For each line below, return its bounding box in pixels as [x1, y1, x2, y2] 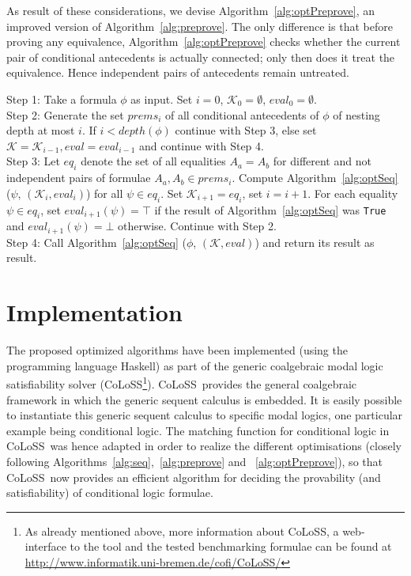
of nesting [333, 106, 380, 123]
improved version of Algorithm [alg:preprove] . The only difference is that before [6, 17, 393, 34]
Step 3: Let [6, 153, 60, 169]
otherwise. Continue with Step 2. [118, 218, 277, 234]
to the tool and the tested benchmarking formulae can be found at [70, 538, 392, 555]
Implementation [6, 296, 183, 328]
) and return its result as [255, 233, 375, 250]
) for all [85, 184, 123, 201]
